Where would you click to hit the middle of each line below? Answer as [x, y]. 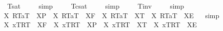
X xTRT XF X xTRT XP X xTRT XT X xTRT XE [100, 25]
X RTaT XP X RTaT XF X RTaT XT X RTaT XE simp [111, 15]
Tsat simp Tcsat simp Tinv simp [95, 6]
